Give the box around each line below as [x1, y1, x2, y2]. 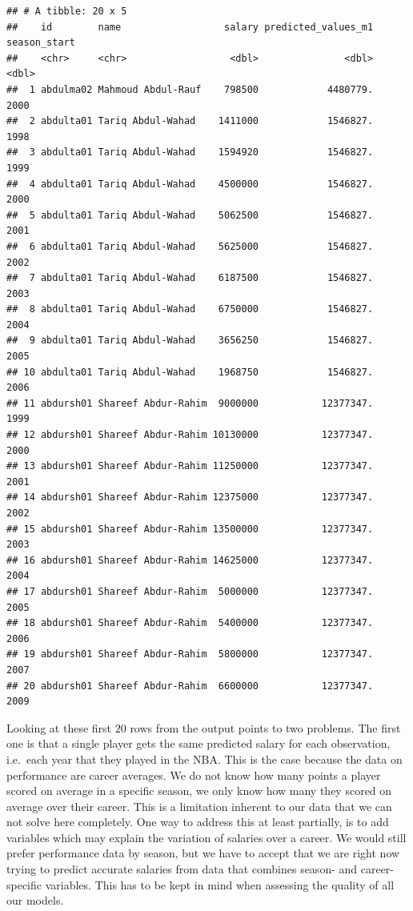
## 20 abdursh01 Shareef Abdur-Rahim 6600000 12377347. [6, 680, 374, 692]
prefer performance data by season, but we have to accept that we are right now [6, 845, 400, 861]
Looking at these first [6, 719, 112, 736]
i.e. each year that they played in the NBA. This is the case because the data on [6, 750, 403, 767]
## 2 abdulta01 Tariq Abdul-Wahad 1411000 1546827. [6, 115, 374, 127]
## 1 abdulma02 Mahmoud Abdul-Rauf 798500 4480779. [6, 83, 374, 95]
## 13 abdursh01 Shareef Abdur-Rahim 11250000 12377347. [6, 460, 374, 472]
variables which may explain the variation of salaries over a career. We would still [6, 829, 407, 845]
